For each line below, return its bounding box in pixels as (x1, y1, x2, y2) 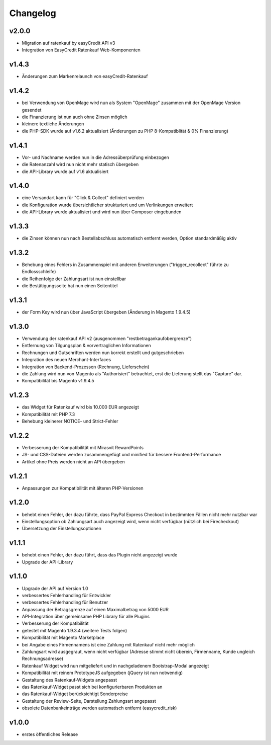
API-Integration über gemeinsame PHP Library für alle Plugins (22, 614, 150, 620)
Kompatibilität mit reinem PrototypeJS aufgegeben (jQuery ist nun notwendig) (22, 670, 183, 676)
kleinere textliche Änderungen (22, 121, 84, 127)
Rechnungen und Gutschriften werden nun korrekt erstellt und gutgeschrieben (22, 350, 184, 356)
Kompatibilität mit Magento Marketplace (22, 634, 105, 641)
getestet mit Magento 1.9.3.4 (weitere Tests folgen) (22, 627, 127, 633)
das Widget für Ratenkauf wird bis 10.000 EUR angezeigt (22, 404, 139, 410)
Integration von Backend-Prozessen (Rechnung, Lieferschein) (22, 364, 150, 370)
